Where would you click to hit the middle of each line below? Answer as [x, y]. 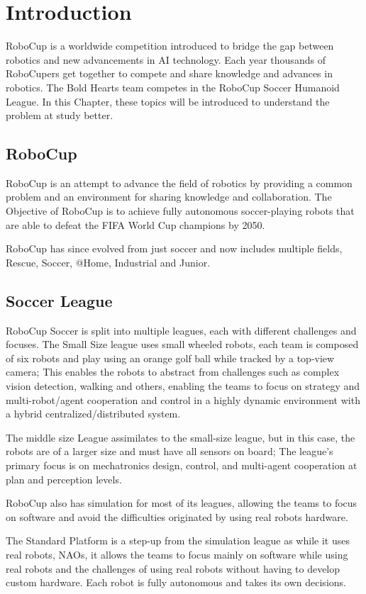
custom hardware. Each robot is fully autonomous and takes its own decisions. [176, 582]
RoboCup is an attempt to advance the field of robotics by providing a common [179, 183]
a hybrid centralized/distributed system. [93, 414]
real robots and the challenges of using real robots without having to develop [173, 568]
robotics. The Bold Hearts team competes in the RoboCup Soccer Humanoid [173, 87]
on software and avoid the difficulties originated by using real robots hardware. [177, 516]
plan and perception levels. [64, 479]
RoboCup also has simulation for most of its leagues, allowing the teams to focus [182, 503]
